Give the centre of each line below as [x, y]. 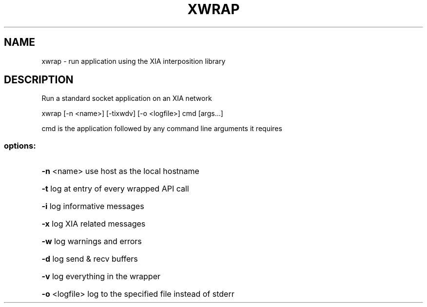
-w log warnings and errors [92, 241]
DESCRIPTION [39, 80]
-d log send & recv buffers [90, 259]
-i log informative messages [93, 206]
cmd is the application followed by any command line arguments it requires [162, 129]
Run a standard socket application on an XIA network [127, 98]
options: [20, 145]
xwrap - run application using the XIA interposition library [134, 61]
